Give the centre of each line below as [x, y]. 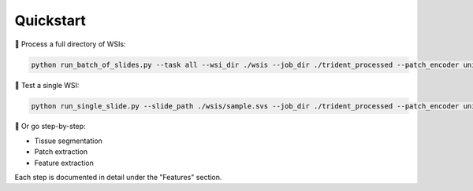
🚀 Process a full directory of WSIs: [70, 44]
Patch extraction [61, 152]
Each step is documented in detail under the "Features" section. [118, 178]
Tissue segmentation [68, 141]
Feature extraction [64, 163]
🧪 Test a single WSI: [47, 85]
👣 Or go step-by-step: [50, 127]
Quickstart [50, 20]
